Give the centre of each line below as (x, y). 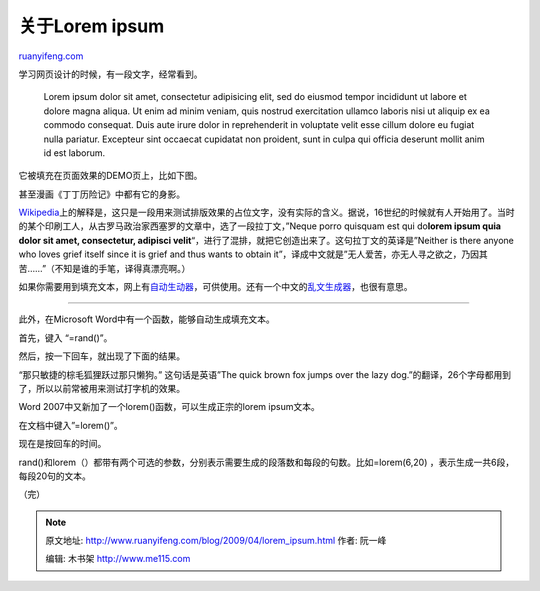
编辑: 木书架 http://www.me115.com (118, 559)
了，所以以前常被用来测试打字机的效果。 (101, 388)
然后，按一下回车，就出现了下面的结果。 (101, 356)
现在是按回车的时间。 (62, 444)
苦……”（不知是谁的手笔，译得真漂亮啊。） (104, 268)
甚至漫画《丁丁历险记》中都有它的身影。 (101, 194)
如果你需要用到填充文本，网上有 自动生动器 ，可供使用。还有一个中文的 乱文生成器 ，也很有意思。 (215, 287)
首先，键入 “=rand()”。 (65, 337)
